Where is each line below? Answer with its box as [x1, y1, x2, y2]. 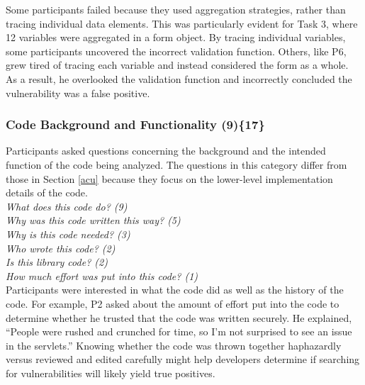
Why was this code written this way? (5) [6, 213, 181, 228]
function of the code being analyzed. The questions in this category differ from [6, 157, 347, 172]
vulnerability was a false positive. [6, 85, 150, 100]
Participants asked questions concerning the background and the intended [6, 143, 326, 158]
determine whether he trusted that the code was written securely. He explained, [6, 310, 352, 325]
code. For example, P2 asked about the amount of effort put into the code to [6, 296, 339, 311]
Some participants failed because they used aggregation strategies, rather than [6, 2, 346, 16]
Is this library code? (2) [6, 255, 108, 269]
